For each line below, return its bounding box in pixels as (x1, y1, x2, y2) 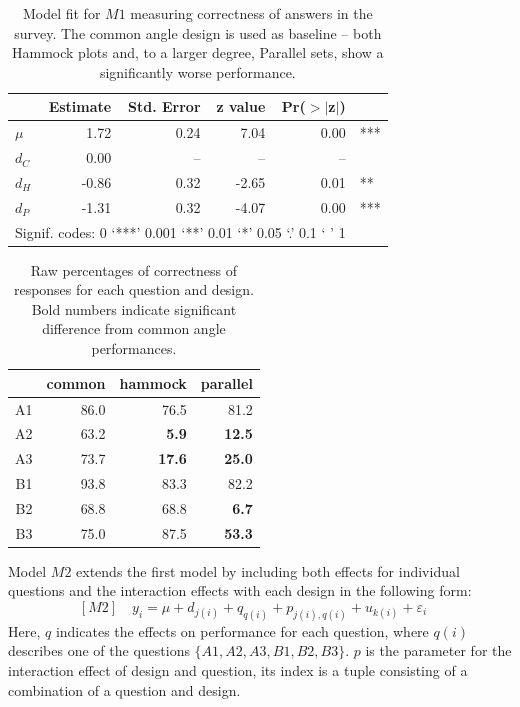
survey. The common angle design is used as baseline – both (14, 22, 382, 43)
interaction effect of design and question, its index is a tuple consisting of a (8, 660, 468, 681)
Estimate (48, 96, 112, 117)
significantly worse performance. (99, 61, 296, 82)
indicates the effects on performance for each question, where (55, 620, 429, 641)
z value (216, 96, 266, 117)
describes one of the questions (8, 640, 190, 661)
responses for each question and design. (13, 279, 254, 300)
